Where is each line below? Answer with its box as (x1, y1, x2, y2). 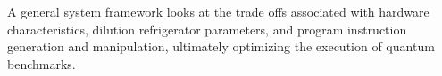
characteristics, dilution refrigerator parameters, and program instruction (7, 19, 407, 38)
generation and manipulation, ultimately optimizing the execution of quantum (7, 37, 435, 56)
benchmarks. (7, 54, 76, 72)
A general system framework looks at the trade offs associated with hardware (7, 3, 429, 20)
